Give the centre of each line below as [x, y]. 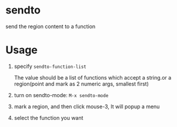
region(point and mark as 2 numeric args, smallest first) [81, 84]
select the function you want [49, 118]
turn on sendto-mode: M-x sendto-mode [61, 95]
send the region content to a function [51, 26]
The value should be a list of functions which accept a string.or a [93, 77]
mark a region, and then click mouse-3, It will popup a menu [87, 107]
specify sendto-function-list [50, 66]
